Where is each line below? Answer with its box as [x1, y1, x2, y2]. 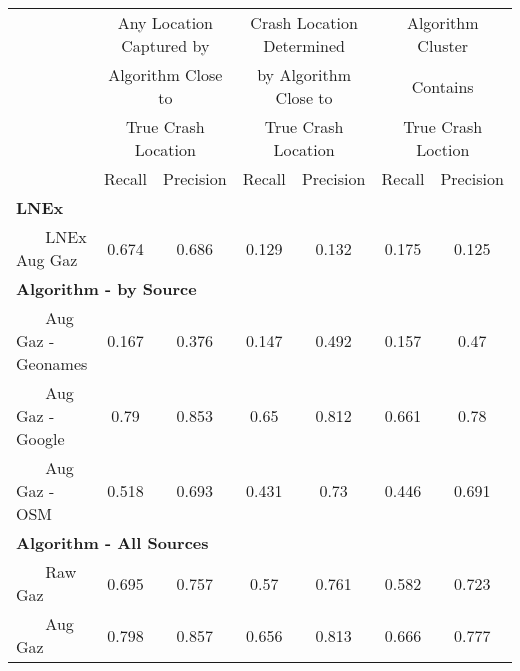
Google [16, 427, 65, 450]
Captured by [121, 34, 210, 57]
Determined [263, 34, 345, 57]
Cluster [417, 34, 469, 57]
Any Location [117, 11, 213, 34]
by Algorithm [257, 63, 351, 86]
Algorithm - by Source [16, 277, 197, 300]
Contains [411, 74, 474, 98]
